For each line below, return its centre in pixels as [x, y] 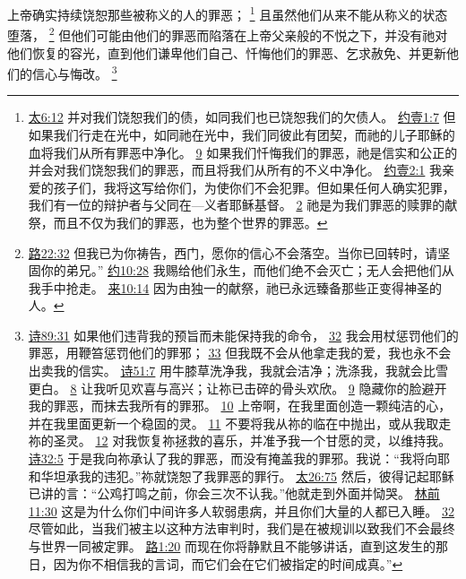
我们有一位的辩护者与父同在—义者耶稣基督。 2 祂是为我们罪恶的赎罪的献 [243, 205]
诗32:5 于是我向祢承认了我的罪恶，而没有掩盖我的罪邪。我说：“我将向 [233, 458]
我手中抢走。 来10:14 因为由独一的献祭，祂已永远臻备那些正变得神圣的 [235, 287]
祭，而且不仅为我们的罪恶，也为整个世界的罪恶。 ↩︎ [178, 222]
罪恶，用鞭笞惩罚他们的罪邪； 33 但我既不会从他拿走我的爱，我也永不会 [240, 353]
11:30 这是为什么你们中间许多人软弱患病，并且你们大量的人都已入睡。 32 [242, 510]
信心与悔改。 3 [74, 72]
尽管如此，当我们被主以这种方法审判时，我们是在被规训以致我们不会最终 [242, 528]
